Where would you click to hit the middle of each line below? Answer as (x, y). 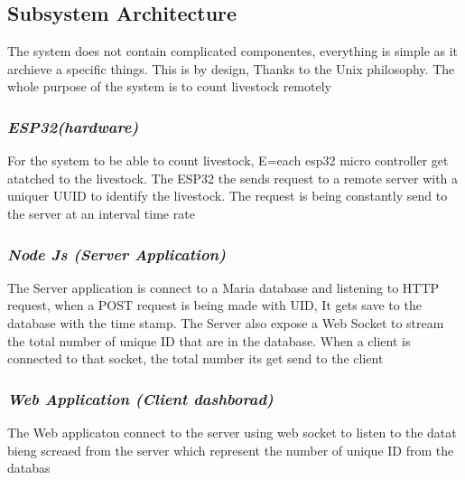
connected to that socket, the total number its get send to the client (195, 358)
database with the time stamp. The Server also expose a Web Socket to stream (226, 322)
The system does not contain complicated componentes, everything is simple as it (233, 51)
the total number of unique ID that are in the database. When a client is (209, 340)
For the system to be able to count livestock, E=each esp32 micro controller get (228, 160)
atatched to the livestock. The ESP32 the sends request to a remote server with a (233, 178)
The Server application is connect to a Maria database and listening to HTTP (223, 287)
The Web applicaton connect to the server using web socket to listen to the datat (232, 432)
